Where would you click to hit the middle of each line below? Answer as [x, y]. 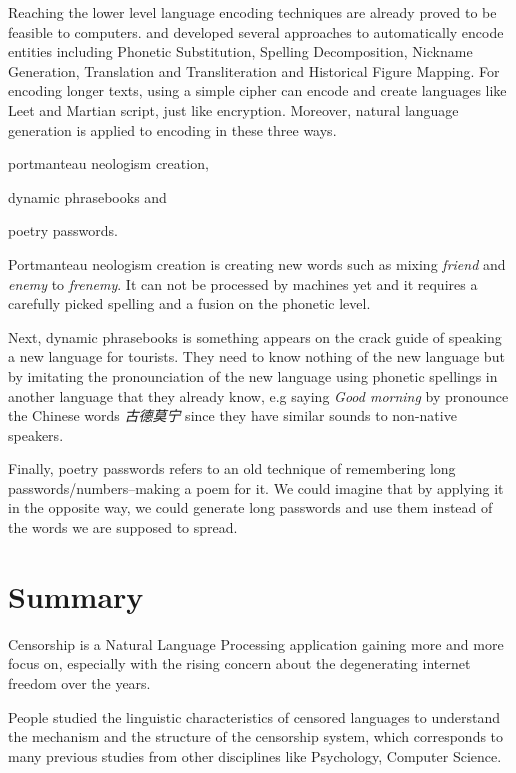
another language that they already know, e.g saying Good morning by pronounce [258, 395]
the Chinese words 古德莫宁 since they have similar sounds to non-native [232, 415]
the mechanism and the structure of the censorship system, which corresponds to [256, 736]
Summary [76, 595]
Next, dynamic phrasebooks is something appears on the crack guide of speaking [255, 336]
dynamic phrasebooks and [87, 196]
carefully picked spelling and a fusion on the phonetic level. [189, 303]
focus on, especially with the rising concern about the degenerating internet [239, 663]
